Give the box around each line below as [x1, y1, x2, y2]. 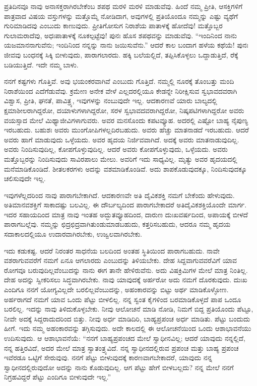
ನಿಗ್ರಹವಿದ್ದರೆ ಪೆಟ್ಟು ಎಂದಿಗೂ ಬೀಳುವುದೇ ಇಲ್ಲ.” [4, 372, 111, 382]
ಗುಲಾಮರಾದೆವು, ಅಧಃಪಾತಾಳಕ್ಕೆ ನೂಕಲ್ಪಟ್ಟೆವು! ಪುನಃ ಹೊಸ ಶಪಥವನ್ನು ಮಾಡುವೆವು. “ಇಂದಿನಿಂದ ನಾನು [4, 30, 237, 40]
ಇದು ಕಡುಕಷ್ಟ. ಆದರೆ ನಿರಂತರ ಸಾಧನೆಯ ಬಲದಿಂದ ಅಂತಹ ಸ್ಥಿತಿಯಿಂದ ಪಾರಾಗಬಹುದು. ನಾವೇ [4, 245, 220, 256]
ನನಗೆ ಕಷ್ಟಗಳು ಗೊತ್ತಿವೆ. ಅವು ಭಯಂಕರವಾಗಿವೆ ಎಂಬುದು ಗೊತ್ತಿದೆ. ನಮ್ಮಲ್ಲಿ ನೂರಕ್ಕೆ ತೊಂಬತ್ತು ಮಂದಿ [4, 76, 234, 86]
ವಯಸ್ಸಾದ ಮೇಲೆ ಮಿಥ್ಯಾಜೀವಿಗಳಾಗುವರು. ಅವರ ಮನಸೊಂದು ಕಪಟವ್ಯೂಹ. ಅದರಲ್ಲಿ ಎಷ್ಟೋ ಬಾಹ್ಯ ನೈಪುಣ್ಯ [4, 115, 248, 125]
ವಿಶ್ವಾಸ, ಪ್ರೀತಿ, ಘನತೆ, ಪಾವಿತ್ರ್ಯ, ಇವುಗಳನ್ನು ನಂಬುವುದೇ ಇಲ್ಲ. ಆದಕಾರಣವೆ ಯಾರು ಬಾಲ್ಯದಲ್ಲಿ [4, 95, 217, 106]
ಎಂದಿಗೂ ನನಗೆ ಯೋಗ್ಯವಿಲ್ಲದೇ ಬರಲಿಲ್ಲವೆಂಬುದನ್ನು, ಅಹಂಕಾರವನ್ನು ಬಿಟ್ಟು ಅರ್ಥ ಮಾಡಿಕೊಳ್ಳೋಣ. [4, 284, 229, 295]
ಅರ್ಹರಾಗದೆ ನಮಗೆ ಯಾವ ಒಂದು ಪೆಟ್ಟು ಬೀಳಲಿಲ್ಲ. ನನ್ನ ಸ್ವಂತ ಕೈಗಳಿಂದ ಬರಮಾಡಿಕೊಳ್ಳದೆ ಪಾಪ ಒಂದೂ [4, 294, 241, 304]
